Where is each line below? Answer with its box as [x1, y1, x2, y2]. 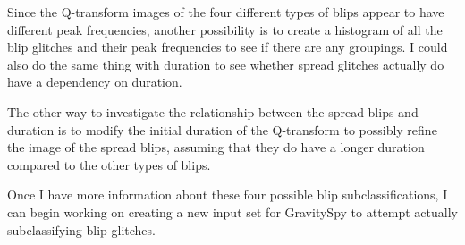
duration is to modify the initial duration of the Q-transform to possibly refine [7, 120, 437, 139]
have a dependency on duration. [7, 72, 182, 91]
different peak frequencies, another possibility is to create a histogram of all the [7, 20, 443, 38]
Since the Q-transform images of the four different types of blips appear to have [7, 3, 444, 21]
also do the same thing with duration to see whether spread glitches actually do [7, 55, 444, 73]
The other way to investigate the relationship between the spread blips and [7, 102, 418, 121]
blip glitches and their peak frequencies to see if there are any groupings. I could [7, 38, 448, 56]
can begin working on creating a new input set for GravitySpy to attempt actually [7, 202, 458, 221]
